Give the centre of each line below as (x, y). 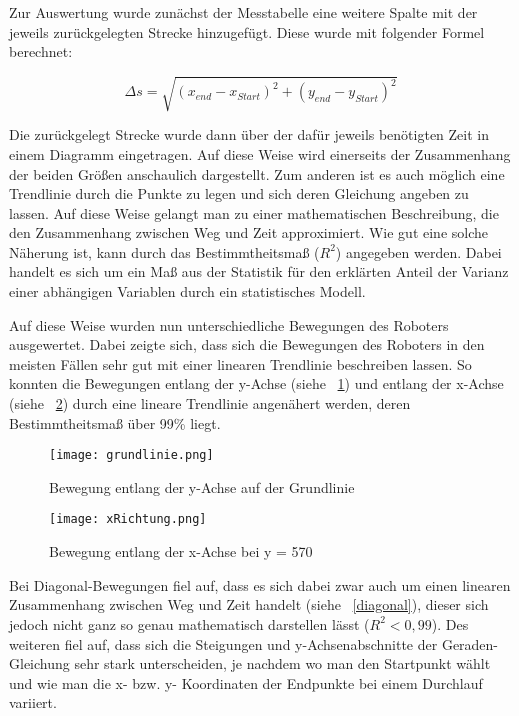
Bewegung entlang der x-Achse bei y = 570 (181, 551)
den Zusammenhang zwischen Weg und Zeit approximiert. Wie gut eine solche (249, 232)
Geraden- (470, 643)
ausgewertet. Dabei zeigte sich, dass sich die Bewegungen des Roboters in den (247, 344)
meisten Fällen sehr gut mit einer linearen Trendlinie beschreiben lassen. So (240, 363)
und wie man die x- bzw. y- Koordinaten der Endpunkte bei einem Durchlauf (246, 682)
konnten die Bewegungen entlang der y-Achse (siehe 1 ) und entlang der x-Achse (256, 383)
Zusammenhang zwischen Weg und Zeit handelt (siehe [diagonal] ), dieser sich (249, 604)
